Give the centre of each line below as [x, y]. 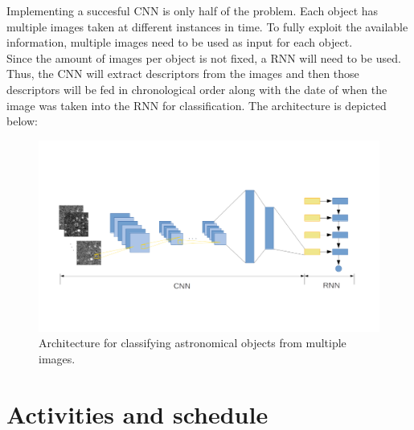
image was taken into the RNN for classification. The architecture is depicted [197, 105]
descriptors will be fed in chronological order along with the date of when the [197, 89]
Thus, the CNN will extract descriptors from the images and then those [183, 74]
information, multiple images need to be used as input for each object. [180, 42]
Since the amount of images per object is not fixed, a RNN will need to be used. [204, 57]
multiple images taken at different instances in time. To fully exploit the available [207, 26]
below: [22, 121]
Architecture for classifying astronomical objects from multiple [193, 343]
